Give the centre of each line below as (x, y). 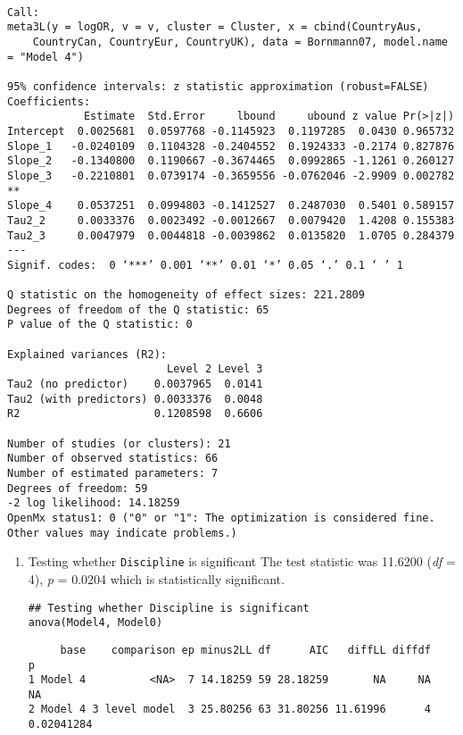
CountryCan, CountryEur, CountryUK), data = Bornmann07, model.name (240, 42)
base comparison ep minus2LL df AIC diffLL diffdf (245, 650)
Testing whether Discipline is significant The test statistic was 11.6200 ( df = (242, 561)
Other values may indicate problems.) (122, 533)
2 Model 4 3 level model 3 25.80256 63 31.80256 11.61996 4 (229, 710)
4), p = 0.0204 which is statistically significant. (156, 578)
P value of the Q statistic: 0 (100, 325)
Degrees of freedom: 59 (78, 488)
